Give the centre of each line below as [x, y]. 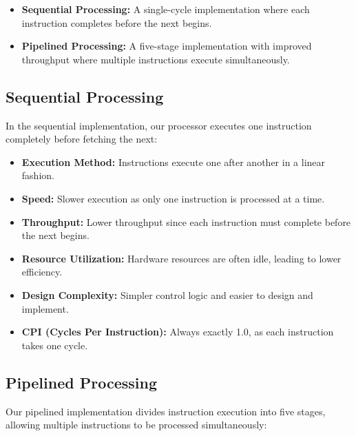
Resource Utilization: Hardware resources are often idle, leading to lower [181, 258]
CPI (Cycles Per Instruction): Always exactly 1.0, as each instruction [178, 332]
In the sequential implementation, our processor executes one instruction [159, 125]
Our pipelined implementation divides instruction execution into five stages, [166, 411]
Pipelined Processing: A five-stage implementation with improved [167, 46]
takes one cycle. [55, 345]
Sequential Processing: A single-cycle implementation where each [166, 9]
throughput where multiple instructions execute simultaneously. [156, 59]
